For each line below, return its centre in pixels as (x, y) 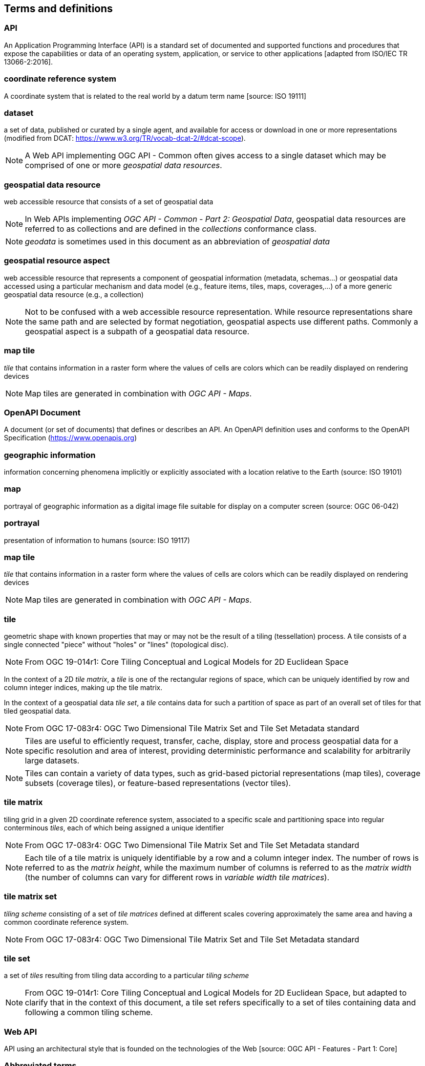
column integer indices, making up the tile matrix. (83, 688)
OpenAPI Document (42, 412)
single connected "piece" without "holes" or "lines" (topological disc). (116, 645)
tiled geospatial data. (38, 711)
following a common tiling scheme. (89, 1012)
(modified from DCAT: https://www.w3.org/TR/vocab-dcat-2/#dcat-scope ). (125, 138)
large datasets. (52, 761)
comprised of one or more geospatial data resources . (124, 165)
